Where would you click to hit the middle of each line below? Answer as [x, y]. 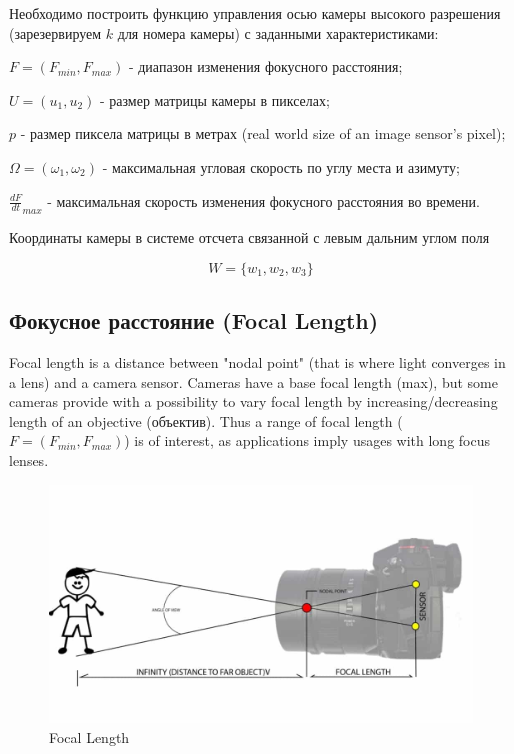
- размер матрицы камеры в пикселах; [214, 99]
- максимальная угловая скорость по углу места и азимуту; [281, 166]
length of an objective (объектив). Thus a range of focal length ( [206, 420]
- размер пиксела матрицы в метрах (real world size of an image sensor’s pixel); [263, 133]
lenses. [29, 459]
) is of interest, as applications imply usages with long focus [307, 440]
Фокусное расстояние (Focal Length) [194, 320]
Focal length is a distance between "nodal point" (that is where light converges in [257, 361]
